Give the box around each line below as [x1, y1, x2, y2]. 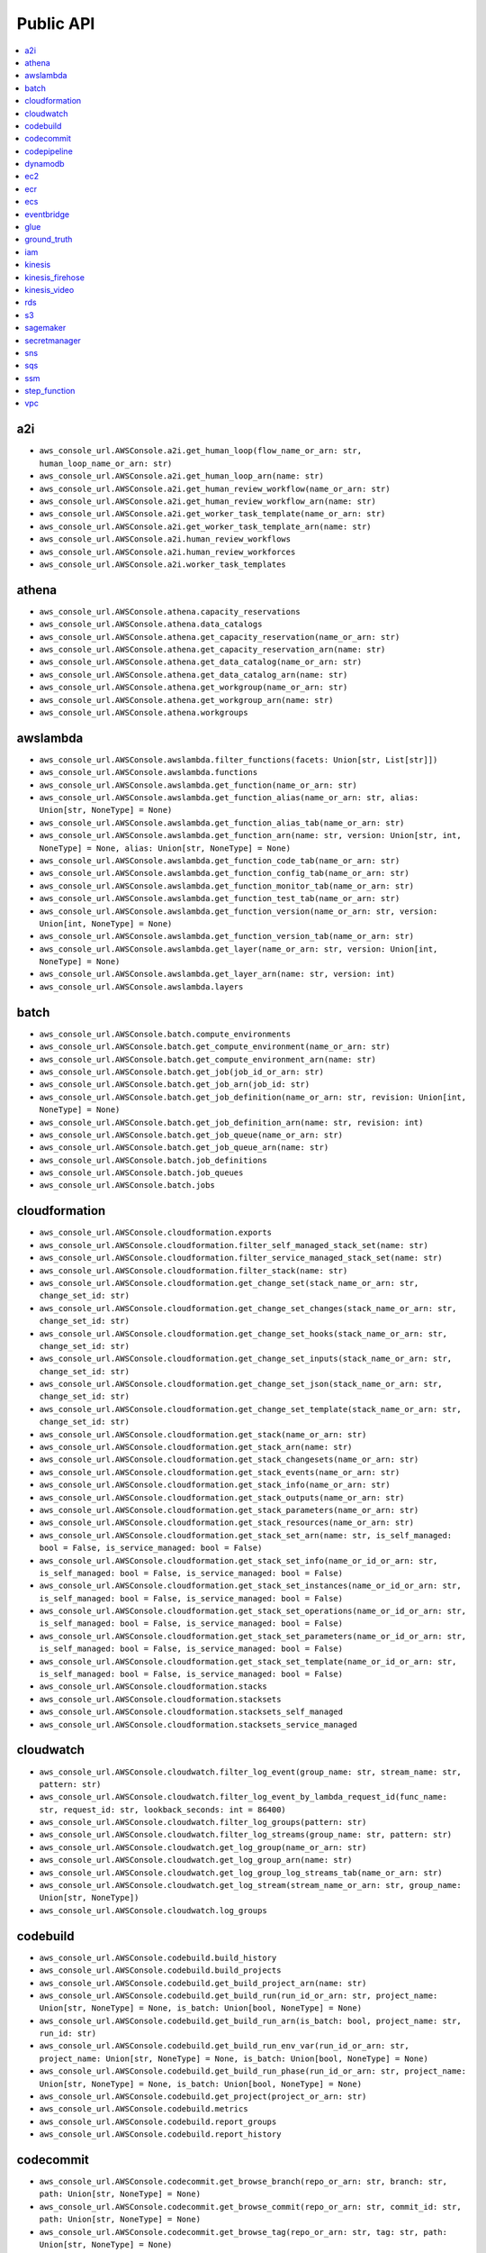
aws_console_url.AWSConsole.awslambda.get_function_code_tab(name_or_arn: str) [39, 855, 400, 865]
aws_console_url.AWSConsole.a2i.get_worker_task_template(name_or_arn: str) [39, 509, 386, 519]
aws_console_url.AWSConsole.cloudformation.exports [39, 1227, 273, 1238]
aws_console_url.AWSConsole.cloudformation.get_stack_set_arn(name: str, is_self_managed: [39, 1530, 453, 1540]
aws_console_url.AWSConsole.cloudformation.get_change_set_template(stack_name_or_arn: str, [39, 1404, 463, 1414]
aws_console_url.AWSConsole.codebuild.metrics [39, 2104, 248, 2114]
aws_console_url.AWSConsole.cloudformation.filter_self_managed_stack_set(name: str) [39, 1240, 429, 1250]
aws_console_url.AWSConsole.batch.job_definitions [39, 1154, 267, 1165]
